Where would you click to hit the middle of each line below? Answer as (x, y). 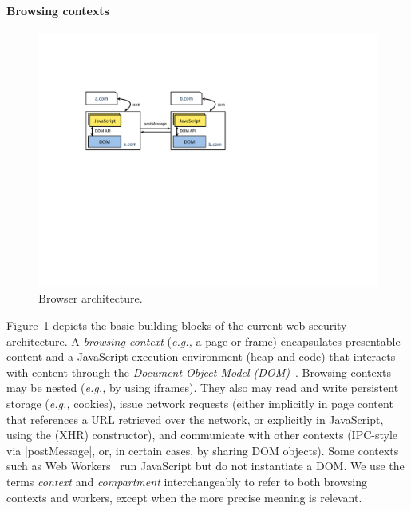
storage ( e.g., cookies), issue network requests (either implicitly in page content (200, 403)
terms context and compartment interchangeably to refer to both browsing (187, 481)
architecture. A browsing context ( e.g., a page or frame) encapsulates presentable (204, 341)
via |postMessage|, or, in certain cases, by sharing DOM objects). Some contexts (203, 450)
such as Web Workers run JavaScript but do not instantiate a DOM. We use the (205, 466)
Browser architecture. (91, 298)
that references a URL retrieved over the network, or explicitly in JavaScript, (195, 419)
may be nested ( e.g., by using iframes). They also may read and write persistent (203, 388)
